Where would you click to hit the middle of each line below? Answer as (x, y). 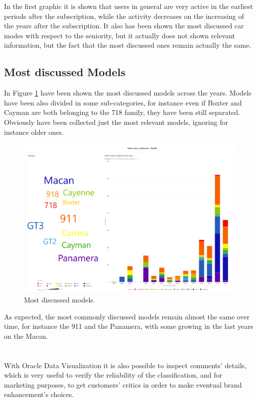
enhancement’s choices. (39, 394)
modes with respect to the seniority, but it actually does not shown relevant (120, 35)
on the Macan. (26, 336)
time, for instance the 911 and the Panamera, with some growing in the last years (129, 326)
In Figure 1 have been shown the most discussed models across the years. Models (128, 93)
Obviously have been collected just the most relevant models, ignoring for (116, 122)
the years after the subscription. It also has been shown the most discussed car (124, 26)
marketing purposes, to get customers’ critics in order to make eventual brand (123, 384)
